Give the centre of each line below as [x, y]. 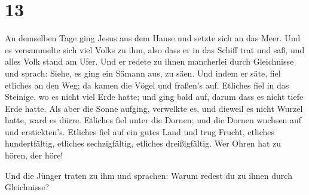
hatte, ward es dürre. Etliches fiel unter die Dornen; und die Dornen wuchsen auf [153, 120]
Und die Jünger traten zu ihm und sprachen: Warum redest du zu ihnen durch [149, 175]
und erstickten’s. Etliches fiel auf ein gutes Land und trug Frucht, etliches [140, 131]
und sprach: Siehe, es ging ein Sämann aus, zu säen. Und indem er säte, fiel [143, 73]
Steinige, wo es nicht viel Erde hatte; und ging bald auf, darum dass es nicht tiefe [154, 97]
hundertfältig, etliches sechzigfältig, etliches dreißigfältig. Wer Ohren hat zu [143, 143]
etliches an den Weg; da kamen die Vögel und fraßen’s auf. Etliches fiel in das [147, 85]
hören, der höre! [34, 155]
